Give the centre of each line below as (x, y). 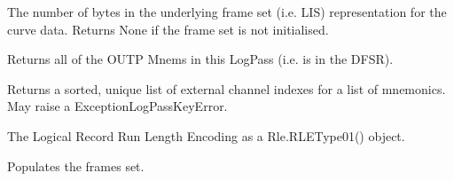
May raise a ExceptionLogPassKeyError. (117, 106)
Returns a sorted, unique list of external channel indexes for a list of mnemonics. (227, 88)
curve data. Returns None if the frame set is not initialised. (168, 29)
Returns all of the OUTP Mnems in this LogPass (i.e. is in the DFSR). (200, 59)
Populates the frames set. (76, 165)
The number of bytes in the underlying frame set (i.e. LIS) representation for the (227, 12)
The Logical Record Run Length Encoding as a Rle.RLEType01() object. (206, 135)
